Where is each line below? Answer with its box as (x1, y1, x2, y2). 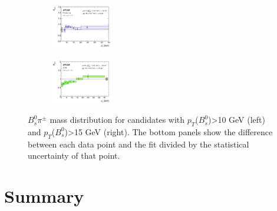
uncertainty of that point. (28, 149, 120, 162)
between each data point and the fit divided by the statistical (28, 138, 249, 150)
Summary (4, 184, 84, 208)
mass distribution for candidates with (50, 113, 185, 126)
